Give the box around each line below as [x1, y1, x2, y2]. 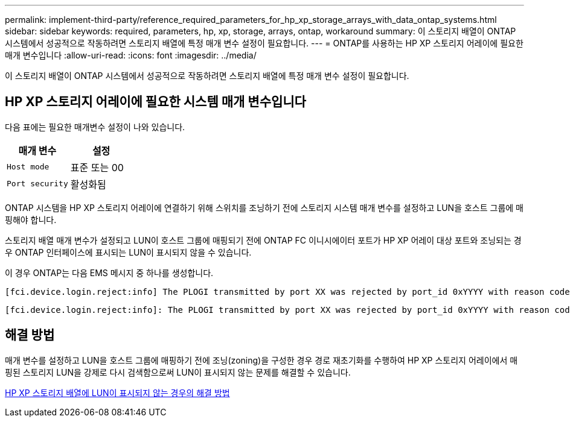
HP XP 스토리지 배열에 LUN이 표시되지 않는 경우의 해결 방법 [5, 387, 230, 398]
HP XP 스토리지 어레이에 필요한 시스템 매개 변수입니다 [5, 94, 306, 110]
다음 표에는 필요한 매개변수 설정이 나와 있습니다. [5, 121, 185, 132]
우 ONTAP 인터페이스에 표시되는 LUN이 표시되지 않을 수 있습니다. [5, 247, 252, 257]
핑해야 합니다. [5, 214, 57, 225]
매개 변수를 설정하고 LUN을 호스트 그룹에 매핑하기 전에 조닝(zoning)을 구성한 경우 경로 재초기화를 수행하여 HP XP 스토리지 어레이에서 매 [5, 354, 518, 365]
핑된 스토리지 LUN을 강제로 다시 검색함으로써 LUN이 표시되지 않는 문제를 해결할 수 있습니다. [5, 367, 351, 377]
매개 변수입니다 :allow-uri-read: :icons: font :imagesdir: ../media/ [5, 50, 257, 60]
